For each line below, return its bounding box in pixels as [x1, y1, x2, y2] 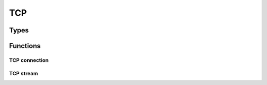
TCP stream [9, 70, 38, 77]
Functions [9, 42, 41, 50]
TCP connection [9, 57, 49, 63]
